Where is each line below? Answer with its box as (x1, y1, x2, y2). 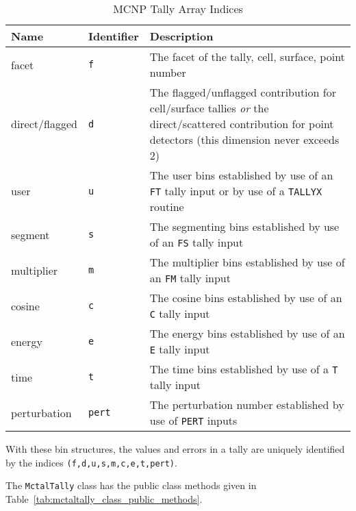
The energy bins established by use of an (149, 325, 345, 341)
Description (149, 28, 214, 44)
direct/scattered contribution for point (149, 116, 334, 132)
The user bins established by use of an (149, 167, 333, 183)
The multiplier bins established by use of (149, 254, 345, 270)
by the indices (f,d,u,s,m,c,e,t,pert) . (5, 455, 177, 469)
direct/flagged (11, 116, 77, 132)
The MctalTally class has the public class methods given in (5, 478, 257, 493)
